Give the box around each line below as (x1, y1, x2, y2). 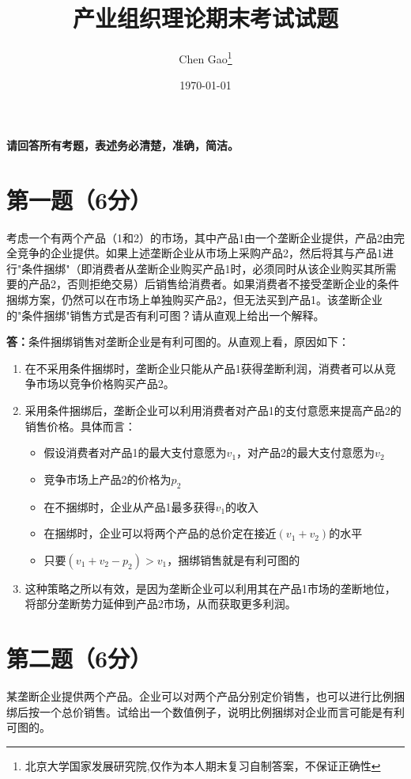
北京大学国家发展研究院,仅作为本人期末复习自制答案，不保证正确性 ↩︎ (25, 757, 381, 773)
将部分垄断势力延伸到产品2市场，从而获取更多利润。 (25, 595, 296, 612)
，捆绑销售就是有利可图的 (167, 551, 300, 568)
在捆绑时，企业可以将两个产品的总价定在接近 (43, 525, 277, 541)
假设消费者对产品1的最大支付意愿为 (43, 444, 227, 461)
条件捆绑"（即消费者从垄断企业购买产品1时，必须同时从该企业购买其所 (21, 260, 386, 276)
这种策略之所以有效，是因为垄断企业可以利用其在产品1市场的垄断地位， (25, 579, 396, 596)
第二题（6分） (6, 642, 153, 674)
